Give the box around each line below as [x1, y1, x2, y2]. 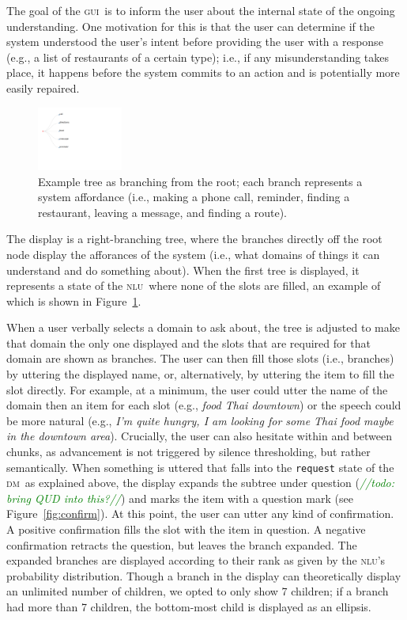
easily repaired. [6, 79, 80, 96]
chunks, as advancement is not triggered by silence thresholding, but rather [6, 443, 371, 460]
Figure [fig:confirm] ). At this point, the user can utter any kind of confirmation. [6, 505, 394, 522]
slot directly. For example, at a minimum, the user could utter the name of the [6, 381, 388, 397]
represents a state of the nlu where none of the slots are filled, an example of [6, 277, 381, 294]
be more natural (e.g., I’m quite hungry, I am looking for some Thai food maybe [6, 412, 394, 428]
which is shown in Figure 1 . [6, 292, 141, 309]
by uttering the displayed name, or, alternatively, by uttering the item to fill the [6, 366, 394, 382]
